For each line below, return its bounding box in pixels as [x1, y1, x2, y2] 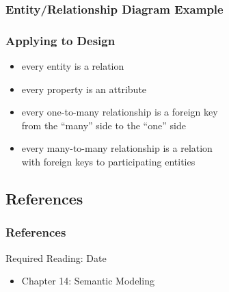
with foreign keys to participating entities [21, 155, 196, 169]
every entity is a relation [21, 59, 124, 73]
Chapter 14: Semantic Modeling [21, 274, 154, 288]
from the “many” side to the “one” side [21, 118, 186, 132]
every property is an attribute [21, 81, 147, 96]
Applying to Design [5, 31, 116, 49]
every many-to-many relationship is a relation [21, 141, 213, 155]
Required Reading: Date [5, 250, 107, 265]
